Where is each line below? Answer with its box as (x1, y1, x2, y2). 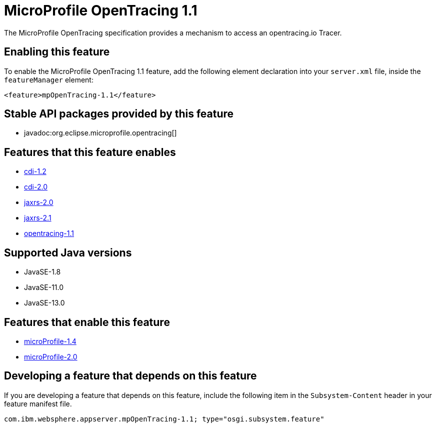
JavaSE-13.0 (24, 298, 65, 307)
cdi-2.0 (24, 182, 47, 191)
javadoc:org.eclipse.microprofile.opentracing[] (24, 128, 177, 137)
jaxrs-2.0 (24, 198, 53, 207)
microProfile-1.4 (24, 336, 76, 345)
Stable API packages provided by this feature (4, 107, 234, 120)
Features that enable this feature (4, 315, 170, 328)
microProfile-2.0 (24, 352, 77, 361)
